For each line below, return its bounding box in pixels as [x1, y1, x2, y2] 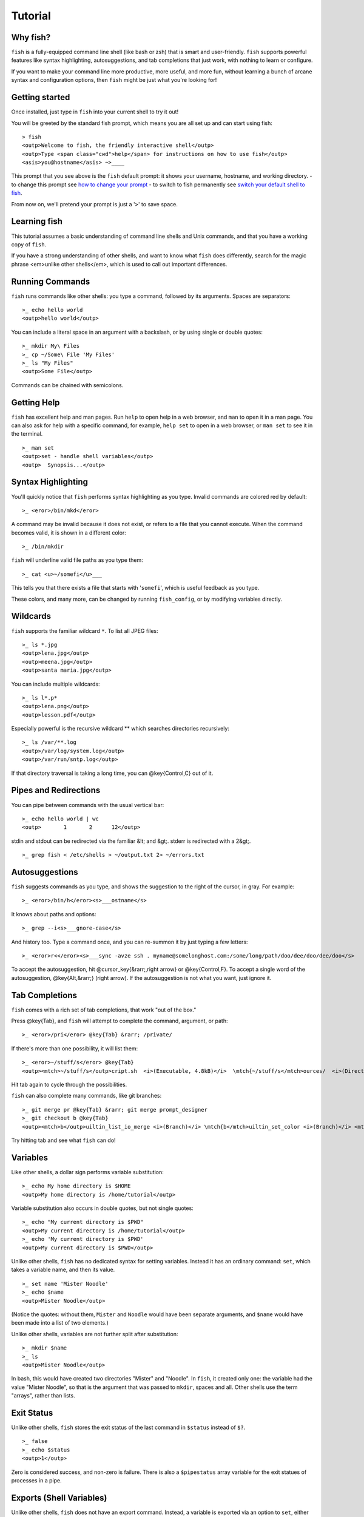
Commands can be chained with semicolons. [11, 381, 124, 388]
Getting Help [11, 397, 60, 408]
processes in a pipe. [11, 1476, 62, 1484]
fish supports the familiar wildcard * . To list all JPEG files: [11, 627, 158, 634]
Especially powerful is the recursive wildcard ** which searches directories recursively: [11, 725, 230, 732]
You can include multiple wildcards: [11, 680, 100, 688]
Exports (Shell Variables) [11, 1493, 107, 1503]
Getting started [11, 92, 70, 103]
